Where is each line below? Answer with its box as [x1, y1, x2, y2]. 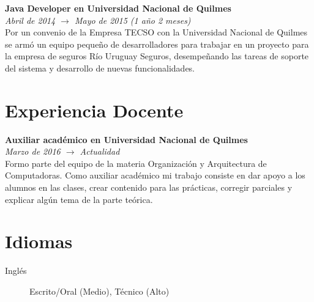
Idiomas [5, 229, 73, 254]
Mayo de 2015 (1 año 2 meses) [74, 13, 191, 26]
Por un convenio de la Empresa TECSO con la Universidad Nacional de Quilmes [5, 26, 308, 39]
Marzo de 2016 [5, 145, 61, 158]
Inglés [5, 264, 27, 277]
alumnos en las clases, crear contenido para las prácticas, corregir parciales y [5, 181, 293, 194]
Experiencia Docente [5, 97, 184, 122]
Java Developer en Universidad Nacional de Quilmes [5, 2, 231, 14]
